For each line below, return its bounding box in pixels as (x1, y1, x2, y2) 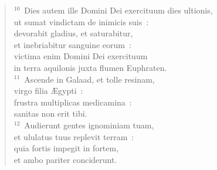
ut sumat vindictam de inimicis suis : (13, 15, 149, 28)
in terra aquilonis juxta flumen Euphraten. (13, 61, 167, 73)
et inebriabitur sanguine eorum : (13, 38, 131, 50)
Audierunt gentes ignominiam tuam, (24, 118, 154, 131)
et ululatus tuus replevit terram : (13, 130, 134, 142)
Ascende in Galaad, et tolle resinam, (24, 73, 155, 85)
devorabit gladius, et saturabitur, (13, 27, 133, 39)
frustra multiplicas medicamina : (13, 96, 132, 108)
